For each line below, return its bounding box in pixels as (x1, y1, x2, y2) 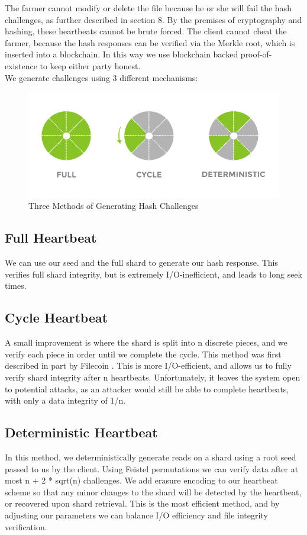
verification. (5, 520, 47, 533)
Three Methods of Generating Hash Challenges (28, 199, 199, 212)
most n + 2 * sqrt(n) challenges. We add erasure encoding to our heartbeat (5, 474, 278, 486)
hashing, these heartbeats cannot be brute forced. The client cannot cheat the (5, 25, 287, 37)
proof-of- (240, 48, 272, 60)
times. (5, 279, 27, 292)
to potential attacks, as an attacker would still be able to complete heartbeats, (5, 382, 289, 395)
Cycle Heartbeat (5, 308, 108, 327)
